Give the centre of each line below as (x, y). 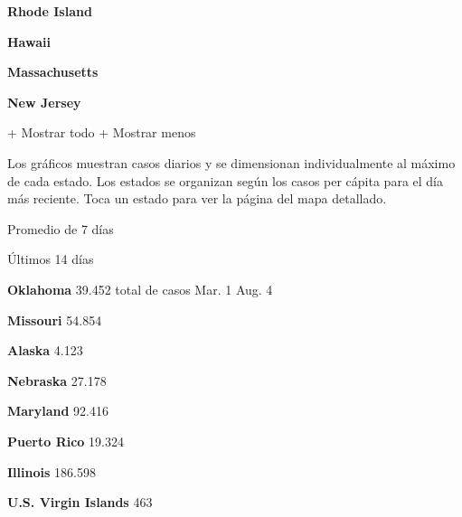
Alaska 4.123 (45, 350)
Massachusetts (53, 72)
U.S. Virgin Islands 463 (80, 502)
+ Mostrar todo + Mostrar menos (102, 132)
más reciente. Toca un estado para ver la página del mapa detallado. (197, 198)
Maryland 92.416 (58, 411)
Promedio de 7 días (61, 228)
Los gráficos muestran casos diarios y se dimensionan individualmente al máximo (231, 162)
